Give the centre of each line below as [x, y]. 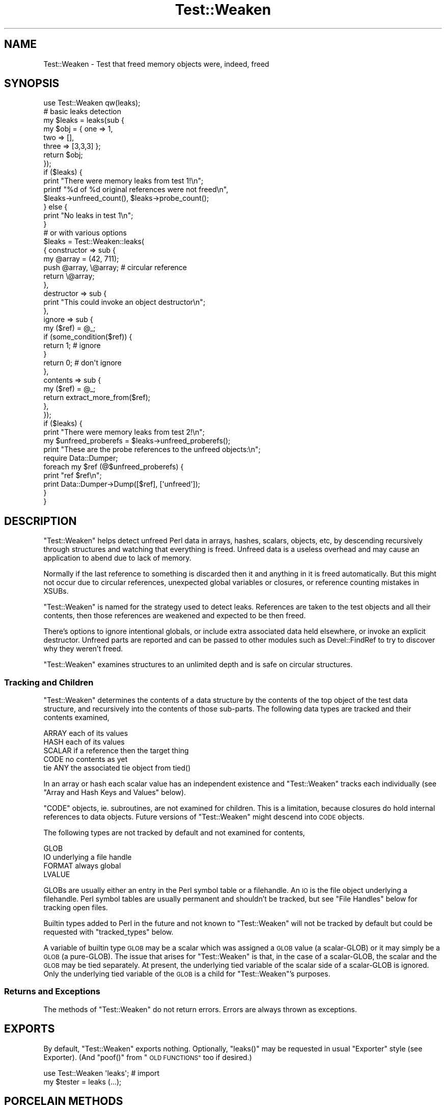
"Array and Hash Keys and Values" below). [115, 793]
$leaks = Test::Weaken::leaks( [94, 242]
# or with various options [85, 233]
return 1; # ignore [72, 346]
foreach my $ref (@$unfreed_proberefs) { [114, 467]
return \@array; [69, 276]
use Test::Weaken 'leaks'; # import [101, 1073]
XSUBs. [56, 591]
